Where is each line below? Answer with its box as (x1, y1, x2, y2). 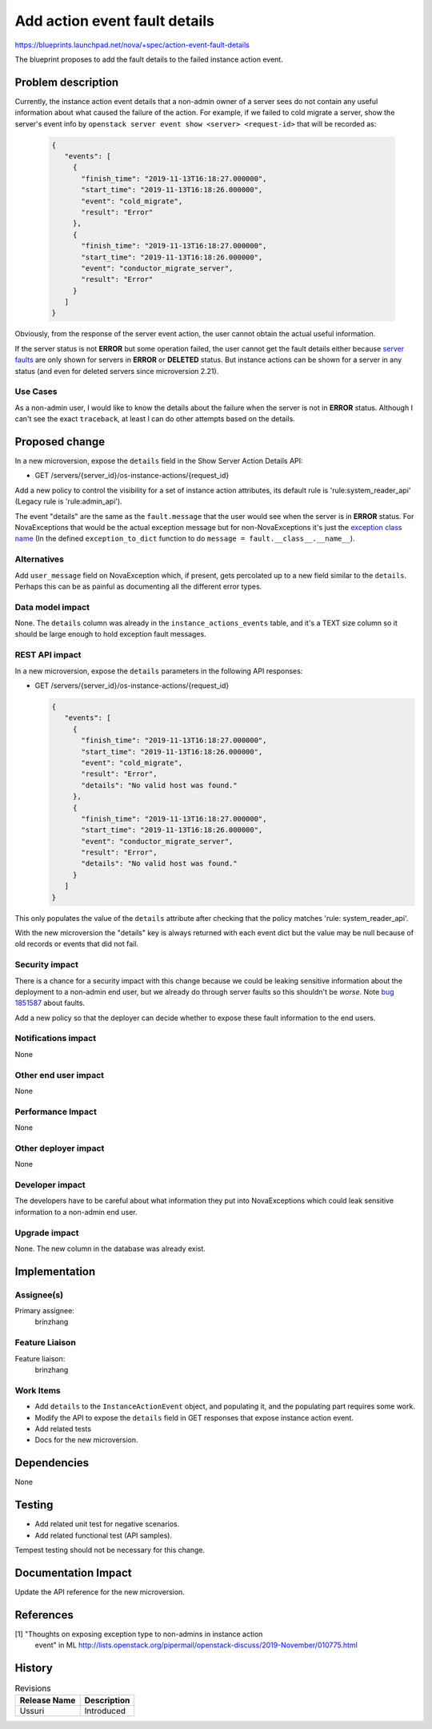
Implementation (14, 1265, 96, 1278)
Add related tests (34, 1424, 92, 1433)
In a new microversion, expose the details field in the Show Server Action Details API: (14, 456, 303, 466)
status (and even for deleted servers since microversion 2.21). (14, 366, 219, 376)
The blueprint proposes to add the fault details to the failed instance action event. (14, 54, 283, 64)
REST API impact (14, 649, 82, 661)
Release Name (19, 1695, 76, 1706)
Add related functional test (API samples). (34, 1530, 172, 1540)
